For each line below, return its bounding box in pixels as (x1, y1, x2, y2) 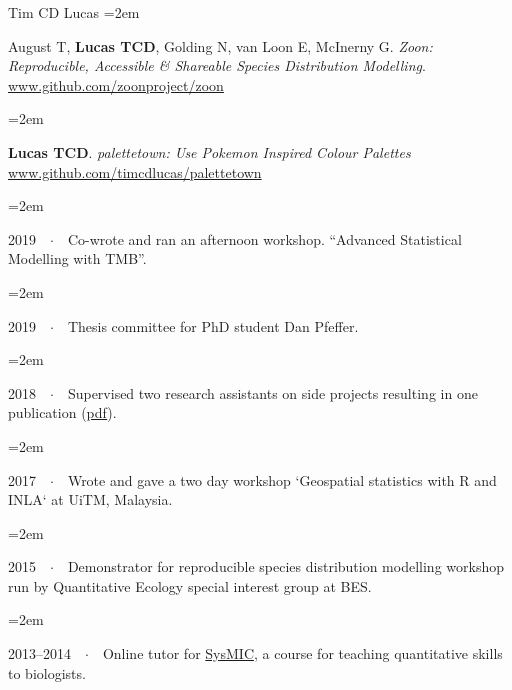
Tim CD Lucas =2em (8, 2, 140, 22)
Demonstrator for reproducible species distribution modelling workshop (67, 556, 504, 577)
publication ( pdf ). (8, 402, 117, 423)
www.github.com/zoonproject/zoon (8, 74, 224, 95)
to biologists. (8, 662, 86, 683)
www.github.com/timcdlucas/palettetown (8, 161, 262, 182)
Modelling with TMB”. (8, 248, 147, 269)
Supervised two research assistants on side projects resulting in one (67, 382, 478, 403)
